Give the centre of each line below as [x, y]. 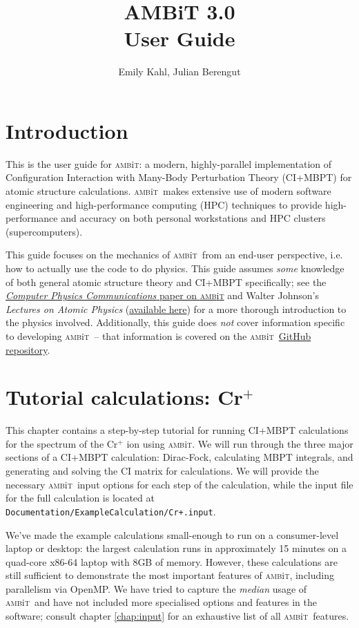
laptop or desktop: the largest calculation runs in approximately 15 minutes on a [176, 548]
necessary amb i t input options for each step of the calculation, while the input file [179, 484]
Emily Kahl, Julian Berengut [179, 72]
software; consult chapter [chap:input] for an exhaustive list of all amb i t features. [177, 616]
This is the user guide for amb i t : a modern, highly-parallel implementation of [169, 163]
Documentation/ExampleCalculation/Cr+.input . [111, 511]
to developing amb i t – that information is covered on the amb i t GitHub [158, 335]
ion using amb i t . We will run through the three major [240, 443]
